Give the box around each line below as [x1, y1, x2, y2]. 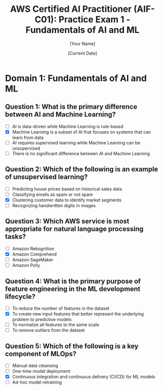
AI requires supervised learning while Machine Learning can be [12, 139, 140, 146]
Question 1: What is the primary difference [5, 102, 137, 111]
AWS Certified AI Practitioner [10, 3, 132, 15]
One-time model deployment [12, 368, 71, 374]
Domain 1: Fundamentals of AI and [5, 72, 147, 84]
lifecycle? [5, 292, 36, 301]
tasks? [5, 232, 26, 241]
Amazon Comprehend [12, 251, 57, 257]
